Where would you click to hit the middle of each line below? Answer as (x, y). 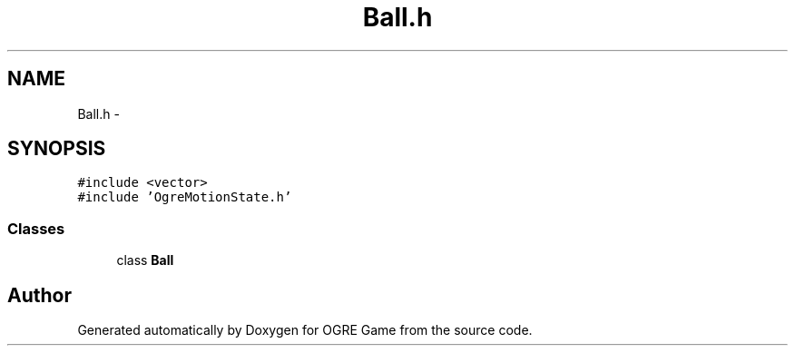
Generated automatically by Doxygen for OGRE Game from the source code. (305, 330)
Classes (36, 228)
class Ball (145, 260)
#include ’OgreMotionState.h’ (185, 197)
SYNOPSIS (57, 149)
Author (39, 295)
